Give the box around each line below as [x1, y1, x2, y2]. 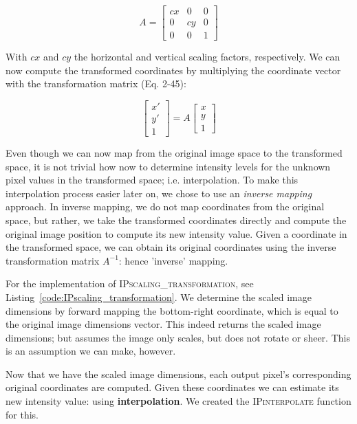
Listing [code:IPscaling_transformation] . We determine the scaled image [6, 289, 312, 304]
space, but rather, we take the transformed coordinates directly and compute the [6, 212, 347, 227]
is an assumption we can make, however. [6, 344, 176, 358]
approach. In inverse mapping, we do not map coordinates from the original [6, 199, 325, 214]
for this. [6, 407, 39, 421]
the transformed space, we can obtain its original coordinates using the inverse [6, 240, 336, 254]
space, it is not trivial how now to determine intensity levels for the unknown [6, 159, 331, 173]
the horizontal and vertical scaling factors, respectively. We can [74, 49, 340, 64]
